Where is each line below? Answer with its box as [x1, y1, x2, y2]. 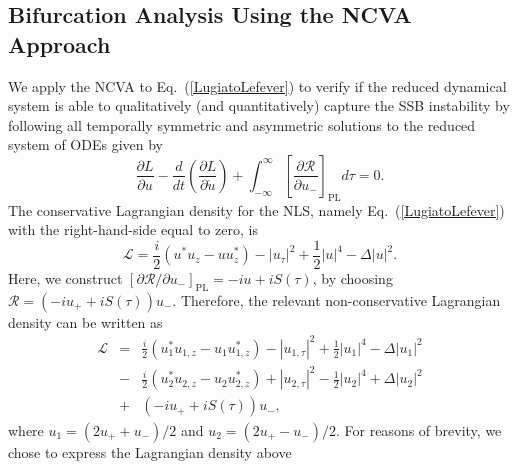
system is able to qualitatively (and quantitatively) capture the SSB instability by [8, 95, 510, 116]
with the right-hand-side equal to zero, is [8, 219, 258, 240]
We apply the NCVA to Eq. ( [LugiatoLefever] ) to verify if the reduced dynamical [8, 75, 507, 96]
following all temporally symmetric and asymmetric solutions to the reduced [8, 114, 476, 135]
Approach [8, 28, 111, 59]
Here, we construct [8, 268, 123, 289]
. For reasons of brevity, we [335, 419, 502, 440]
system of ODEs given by [8, 134, 163, 155]
